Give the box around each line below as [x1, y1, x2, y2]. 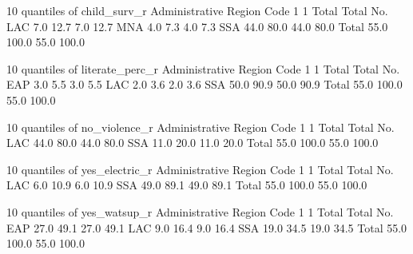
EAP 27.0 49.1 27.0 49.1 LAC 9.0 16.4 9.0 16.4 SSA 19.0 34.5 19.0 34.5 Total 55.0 [6, 219, 407, 236]
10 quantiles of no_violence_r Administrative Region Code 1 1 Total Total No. [6, 118, 395, 135]
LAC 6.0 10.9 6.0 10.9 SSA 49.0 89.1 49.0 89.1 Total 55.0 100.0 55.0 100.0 [6, 177, 367, 193]
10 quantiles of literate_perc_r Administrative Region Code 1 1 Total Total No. [6, 60, 400, 77]
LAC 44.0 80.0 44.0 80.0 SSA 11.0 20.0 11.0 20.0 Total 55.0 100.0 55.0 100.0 [6, 134, 379, 151]
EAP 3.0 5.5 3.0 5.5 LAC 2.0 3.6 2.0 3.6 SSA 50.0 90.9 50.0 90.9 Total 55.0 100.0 [6, 76, 403, 93]
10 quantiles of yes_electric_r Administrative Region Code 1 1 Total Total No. [6, 161, 394, 177]
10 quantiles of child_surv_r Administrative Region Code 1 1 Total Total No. [6, 2, 388, 18]
